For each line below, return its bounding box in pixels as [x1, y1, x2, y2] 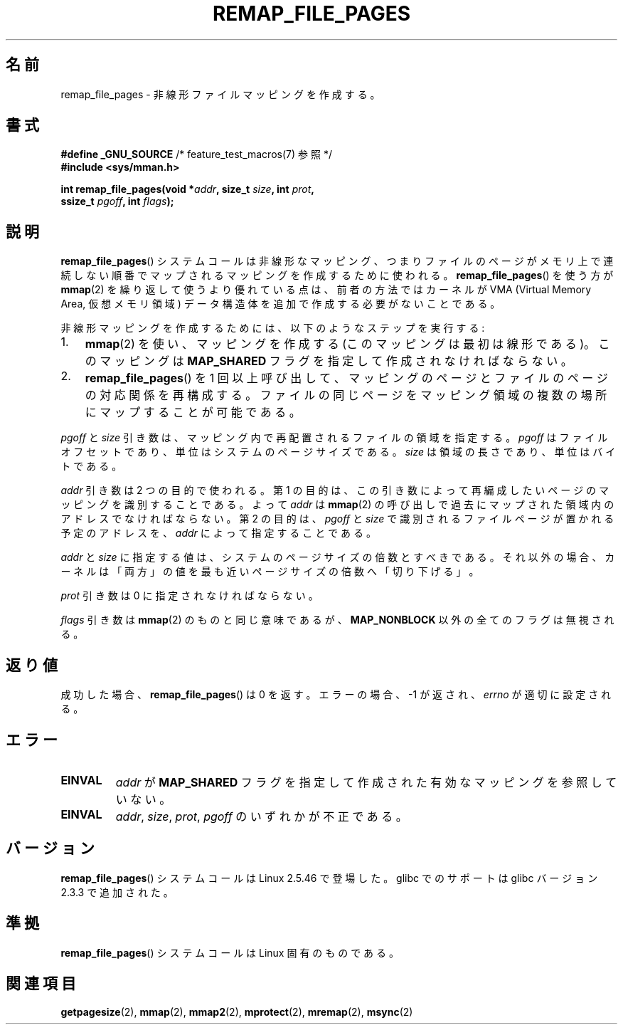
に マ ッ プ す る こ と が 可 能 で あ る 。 [85, 405, 301, 420]
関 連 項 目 [6, 974, 76, 993]
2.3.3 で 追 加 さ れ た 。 [60, 886, 174, 898]
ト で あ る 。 [60, 460, 122, 473]
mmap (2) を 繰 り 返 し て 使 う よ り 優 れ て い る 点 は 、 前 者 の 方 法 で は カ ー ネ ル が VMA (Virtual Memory [60, 283, 592, 296]
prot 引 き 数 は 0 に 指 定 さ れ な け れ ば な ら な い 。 [60, 589, 319, 602]
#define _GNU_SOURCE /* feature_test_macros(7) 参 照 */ [60, 148, 332, 161]
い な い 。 [115, 792, 171, 806]
